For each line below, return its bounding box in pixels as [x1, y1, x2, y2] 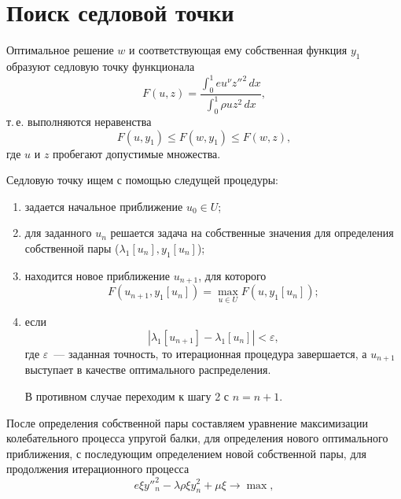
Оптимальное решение [6, 42, 114, 58]
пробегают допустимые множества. [53, 145, 221, 161]
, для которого [198, 267, 267, 283]
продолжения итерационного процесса [6, 460, 189, 477]
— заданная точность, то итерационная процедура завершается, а [53, 346, 367, 362]
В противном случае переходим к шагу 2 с [24, 388, 230, 405]
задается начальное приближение [24, 198, 183, 214]
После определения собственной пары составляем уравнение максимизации [6, 414, 368, 431]
